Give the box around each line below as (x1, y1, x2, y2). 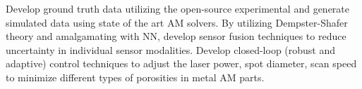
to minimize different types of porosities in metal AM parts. (6, 69, 265, 84)
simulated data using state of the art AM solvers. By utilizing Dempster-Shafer (6, 15, 348, 29)
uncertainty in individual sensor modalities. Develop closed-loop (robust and (6, 42, 336, 57)
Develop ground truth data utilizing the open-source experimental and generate (6, 1, 350, 15)
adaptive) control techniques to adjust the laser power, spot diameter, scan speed (6, 56, 357, 71)
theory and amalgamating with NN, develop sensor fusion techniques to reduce (6, 29, 346, 43)
